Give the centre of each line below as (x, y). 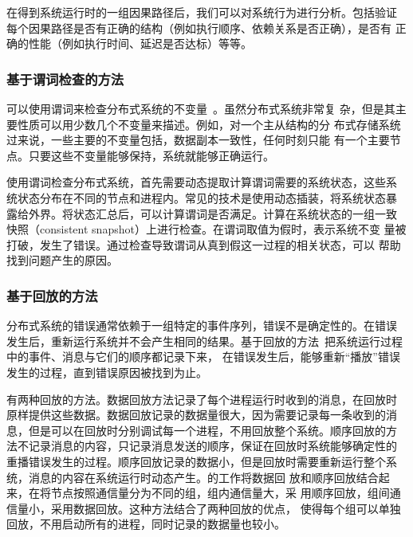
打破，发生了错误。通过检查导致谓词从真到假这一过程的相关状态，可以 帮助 (204, 244)
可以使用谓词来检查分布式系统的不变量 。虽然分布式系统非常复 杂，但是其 (201, 108)
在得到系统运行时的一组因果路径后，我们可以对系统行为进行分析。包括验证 (202, 12)
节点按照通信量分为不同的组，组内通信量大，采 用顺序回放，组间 (220, 493)
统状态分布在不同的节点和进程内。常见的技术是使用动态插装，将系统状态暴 (202, 197)
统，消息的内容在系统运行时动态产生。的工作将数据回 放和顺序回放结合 (193, 477)
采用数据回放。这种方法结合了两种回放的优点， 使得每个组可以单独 (226, 508)
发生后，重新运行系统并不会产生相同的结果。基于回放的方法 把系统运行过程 (205, 341)
